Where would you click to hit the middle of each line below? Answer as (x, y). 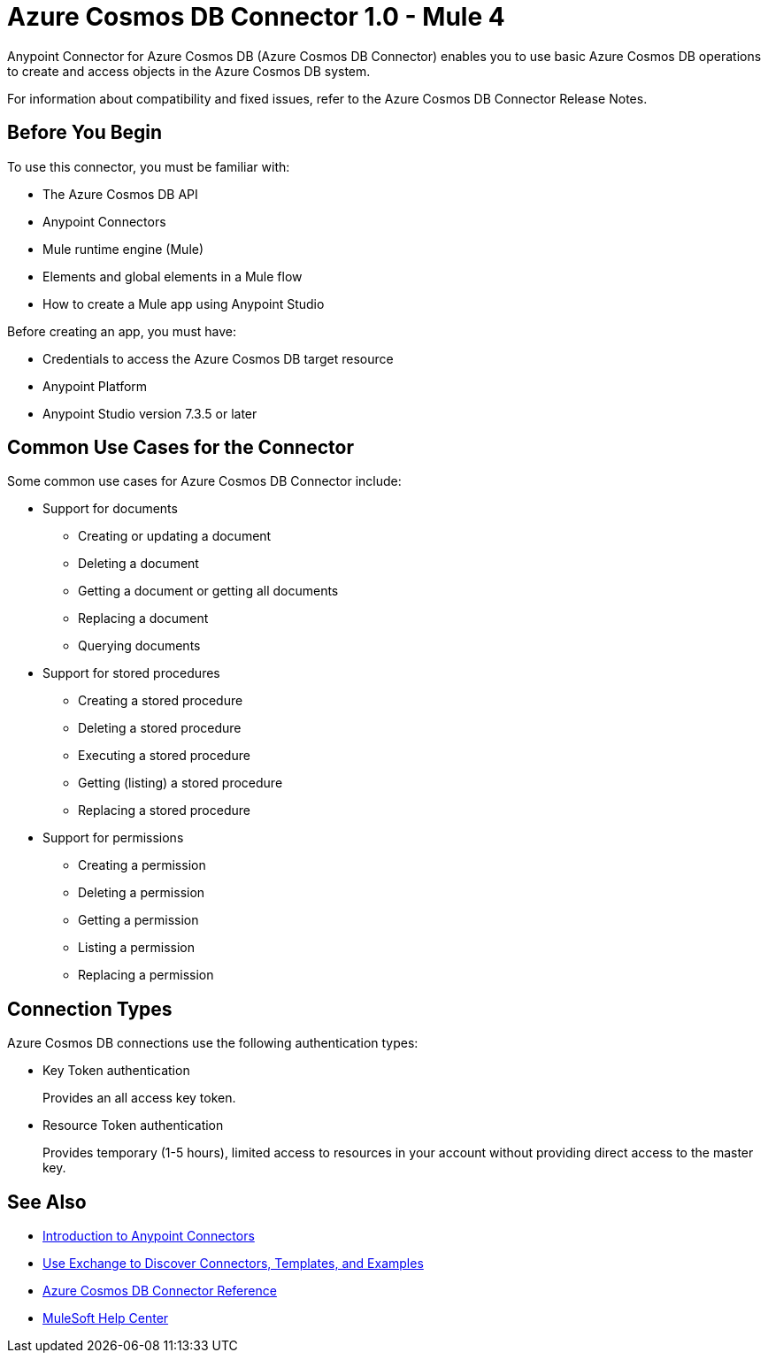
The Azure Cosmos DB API (120, 194)
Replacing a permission (146, 975)
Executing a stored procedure (164, 756)
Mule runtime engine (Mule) (123, 249)
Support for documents (110, 509)
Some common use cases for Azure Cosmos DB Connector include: (204, 481)
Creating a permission (142, 865)
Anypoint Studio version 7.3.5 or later (150, 413)
